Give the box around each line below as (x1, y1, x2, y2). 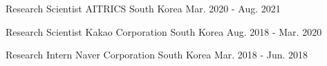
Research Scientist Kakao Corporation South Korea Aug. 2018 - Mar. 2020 (6, 24, 322, 38)
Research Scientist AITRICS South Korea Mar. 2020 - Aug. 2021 (6, 1, 281, 15)
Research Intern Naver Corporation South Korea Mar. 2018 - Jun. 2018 (6, 47, 308, 62)
